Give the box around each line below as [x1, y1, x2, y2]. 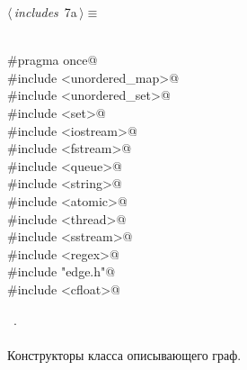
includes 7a [13, 3, 77, 21]
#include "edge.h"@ [7, 262, 116, 281]
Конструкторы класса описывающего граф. [7, 345, 242, 364]
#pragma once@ [7, 50, 98, 69]
